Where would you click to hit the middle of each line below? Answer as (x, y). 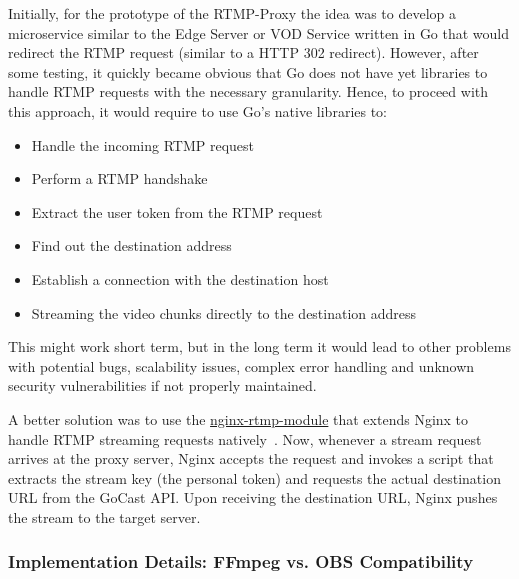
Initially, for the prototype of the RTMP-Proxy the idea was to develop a (232, 13)
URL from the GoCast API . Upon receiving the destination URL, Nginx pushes (253, 497)
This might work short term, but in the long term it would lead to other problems (259, 346)
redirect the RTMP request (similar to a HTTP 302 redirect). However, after (243, 52)
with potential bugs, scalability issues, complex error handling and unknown (241, 365)
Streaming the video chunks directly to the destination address (224, 312)
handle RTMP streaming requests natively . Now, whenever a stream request (245, 438)
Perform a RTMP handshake (119, 178)
